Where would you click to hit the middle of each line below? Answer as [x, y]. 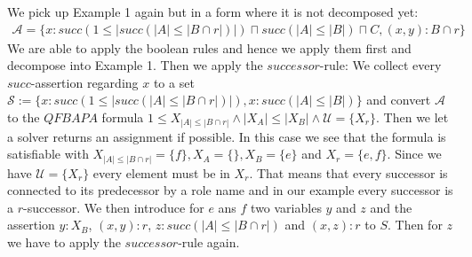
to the [24, 117]
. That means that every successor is [348, 172]
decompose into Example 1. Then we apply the [135, 65]
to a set [174, 82]
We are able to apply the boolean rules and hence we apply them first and [209, 47]
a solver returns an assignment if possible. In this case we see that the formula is [227, 136]
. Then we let [412, 117]
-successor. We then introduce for [114, 207]
